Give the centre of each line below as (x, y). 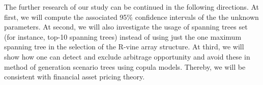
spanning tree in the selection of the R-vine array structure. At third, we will (124, 47)
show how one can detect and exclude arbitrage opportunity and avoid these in (127, 56)
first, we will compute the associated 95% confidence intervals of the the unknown (131, 17)
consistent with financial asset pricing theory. (75, 77)
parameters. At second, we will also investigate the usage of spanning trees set (126, 27)
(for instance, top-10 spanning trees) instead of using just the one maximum (123, 36)
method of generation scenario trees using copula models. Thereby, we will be (125, 66)
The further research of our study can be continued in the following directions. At (131, 7)
